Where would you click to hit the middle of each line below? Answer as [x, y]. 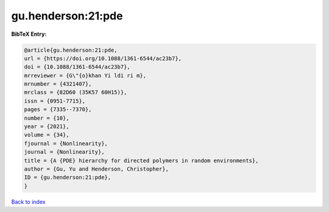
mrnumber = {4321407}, [58, 84]
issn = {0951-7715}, [55, 101]
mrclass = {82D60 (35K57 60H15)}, [76, 92]
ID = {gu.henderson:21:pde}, [68, 177]
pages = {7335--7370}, [58, 110]
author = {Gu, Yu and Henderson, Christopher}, [96, 169]
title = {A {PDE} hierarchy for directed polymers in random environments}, [141, 160]
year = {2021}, [47, 127]
